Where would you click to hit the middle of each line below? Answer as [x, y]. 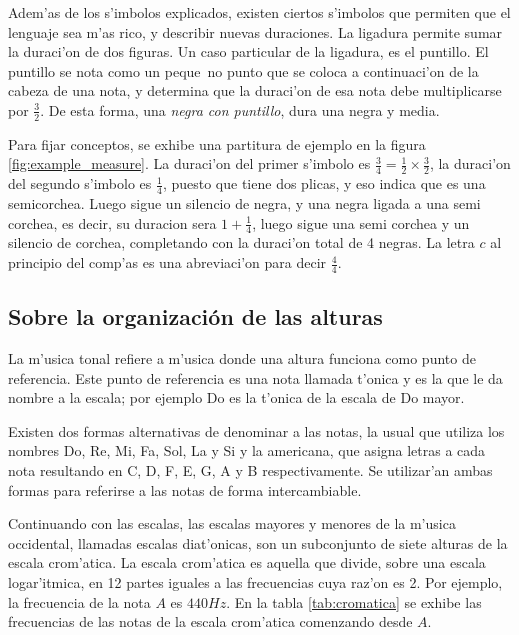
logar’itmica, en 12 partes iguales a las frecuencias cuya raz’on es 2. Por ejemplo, [255, 582]
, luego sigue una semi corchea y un [361, 222]
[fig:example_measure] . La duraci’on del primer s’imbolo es [189, 163]
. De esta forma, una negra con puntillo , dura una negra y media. [240, 109]
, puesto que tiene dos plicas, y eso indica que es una [324, 183]
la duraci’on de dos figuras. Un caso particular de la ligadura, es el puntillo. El [248, 51]
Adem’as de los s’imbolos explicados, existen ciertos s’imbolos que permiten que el [259, 12]
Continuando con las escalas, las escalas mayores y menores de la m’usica [232, 523]
